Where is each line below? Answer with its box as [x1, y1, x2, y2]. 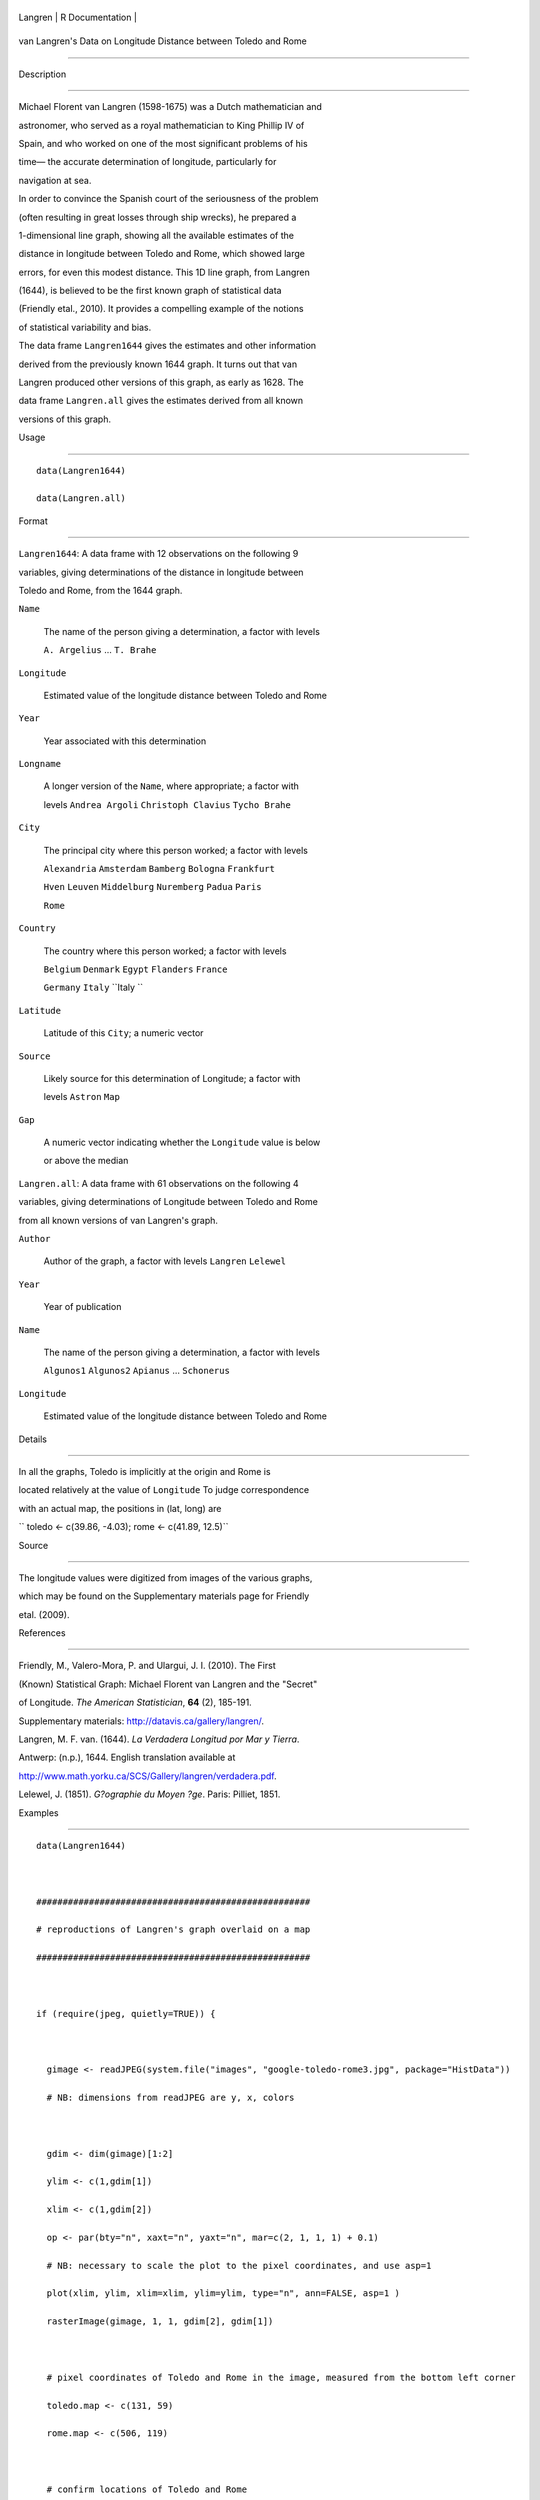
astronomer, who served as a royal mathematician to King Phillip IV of [18, 119, 305, 131]
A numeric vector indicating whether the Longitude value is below [43, 1136, 321, 1149]
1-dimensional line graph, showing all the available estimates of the [18, 229, 295, 241]
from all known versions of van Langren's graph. [18, 1214, 219, 1226]
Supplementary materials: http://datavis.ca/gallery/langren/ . [18, 1715, 265, 1727]
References [18, 1627, 66, 1639]
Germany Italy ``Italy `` [43, 981, 144, 994]
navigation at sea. [18, 174, 92, 186]
